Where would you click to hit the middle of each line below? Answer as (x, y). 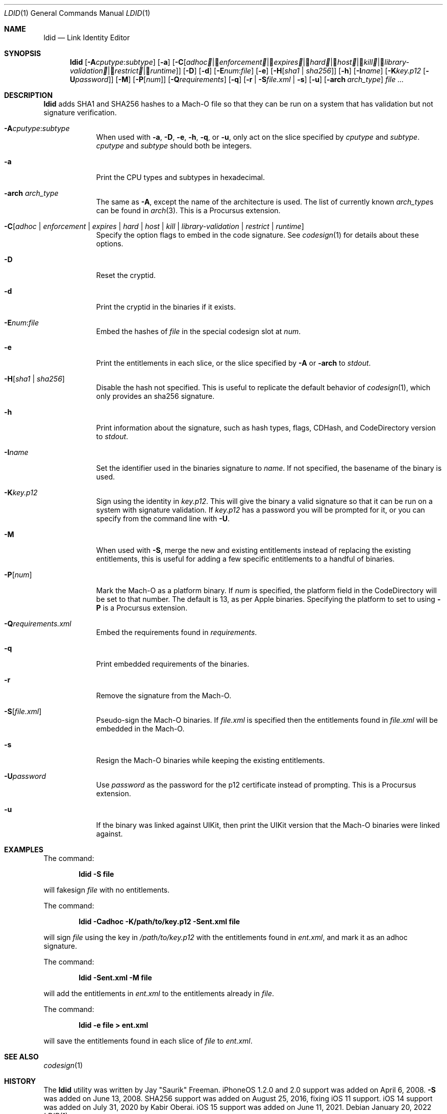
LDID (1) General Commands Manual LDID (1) (77, 13)
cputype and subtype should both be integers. (174, 146)
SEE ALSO (21, 1057)
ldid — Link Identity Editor (87, 37)
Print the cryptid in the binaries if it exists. (166, 307)
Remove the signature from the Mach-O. (164, 695)
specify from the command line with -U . (163, 518)
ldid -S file (96, 874)
